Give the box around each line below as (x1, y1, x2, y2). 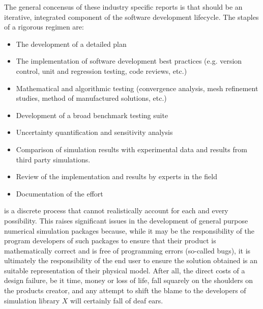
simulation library (4, 295, 60, 305)
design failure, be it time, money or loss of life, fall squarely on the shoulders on (4, 275, 253, 286)
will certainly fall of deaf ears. (70, 295, 163, 305)
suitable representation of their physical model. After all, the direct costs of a (4, 265, 245, 275)
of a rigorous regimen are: (4, 21, 84, 32)
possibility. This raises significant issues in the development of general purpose (4, 215, 248, 226)
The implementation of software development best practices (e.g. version (16, 55, 242, 66)
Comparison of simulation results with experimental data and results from (16, 144, 247, 154)
